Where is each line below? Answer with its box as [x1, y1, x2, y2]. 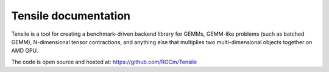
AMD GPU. [11, 47, 38, 54]
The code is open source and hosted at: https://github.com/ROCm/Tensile [11, 58, 197, 65]
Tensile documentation [11, 9, 131, 22]
